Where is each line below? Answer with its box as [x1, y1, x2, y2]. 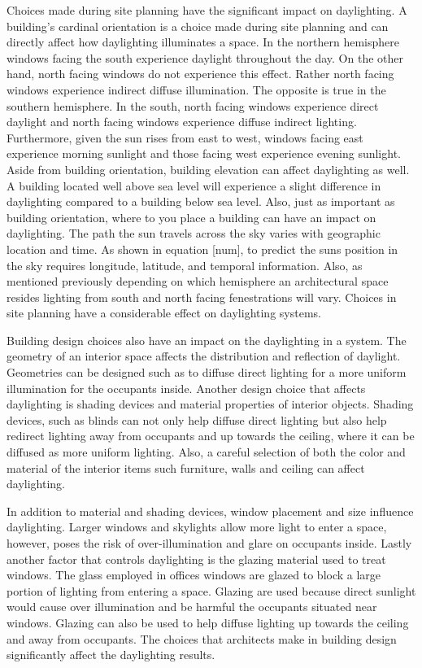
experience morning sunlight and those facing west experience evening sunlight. [7, 145, 401, 162]
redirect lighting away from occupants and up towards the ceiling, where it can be [7, 427, 415, 444]
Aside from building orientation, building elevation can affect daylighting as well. [7, 160, 410, 177]
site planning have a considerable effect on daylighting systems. [7, 304, 321, 321]
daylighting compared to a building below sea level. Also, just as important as [7, 193, 395, 210]
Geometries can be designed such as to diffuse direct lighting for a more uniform [7, 364, 407, 381]
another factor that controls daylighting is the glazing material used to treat [7, 550, 386, 567]
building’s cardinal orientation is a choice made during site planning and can [7, 17, 389, 34]
